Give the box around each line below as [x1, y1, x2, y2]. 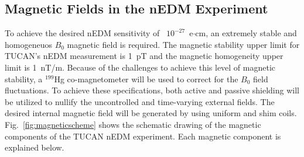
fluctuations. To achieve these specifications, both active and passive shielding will [5, 84, 299, 96]
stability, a [5, 72, 43, 85]
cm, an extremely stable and [195, 27, 297, 39]
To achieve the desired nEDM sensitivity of [5, 27, 160, 39]
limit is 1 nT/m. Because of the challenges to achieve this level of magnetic [5, 61, 276, 73]
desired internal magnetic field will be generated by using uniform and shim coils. [5, 107, 297, 119]
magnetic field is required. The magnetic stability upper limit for [67, 38, 300, 50]
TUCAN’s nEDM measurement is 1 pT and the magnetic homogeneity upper [5, 50, 283, 62]
